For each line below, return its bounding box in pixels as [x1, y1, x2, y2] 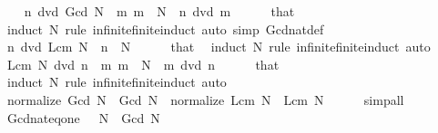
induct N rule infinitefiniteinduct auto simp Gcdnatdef [6, 19, 324, 38]
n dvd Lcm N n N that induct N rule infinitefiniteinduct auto [6, 37, 431, 56]
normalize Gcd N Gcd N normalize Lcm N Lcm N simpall [6, 90, 404, 109]
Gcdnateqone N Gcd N [6, 108, 160, 127]
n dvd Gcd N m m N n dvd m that [24, 2, 295, 20]
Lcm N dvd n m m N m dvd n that [6, 54, 280, 73]
